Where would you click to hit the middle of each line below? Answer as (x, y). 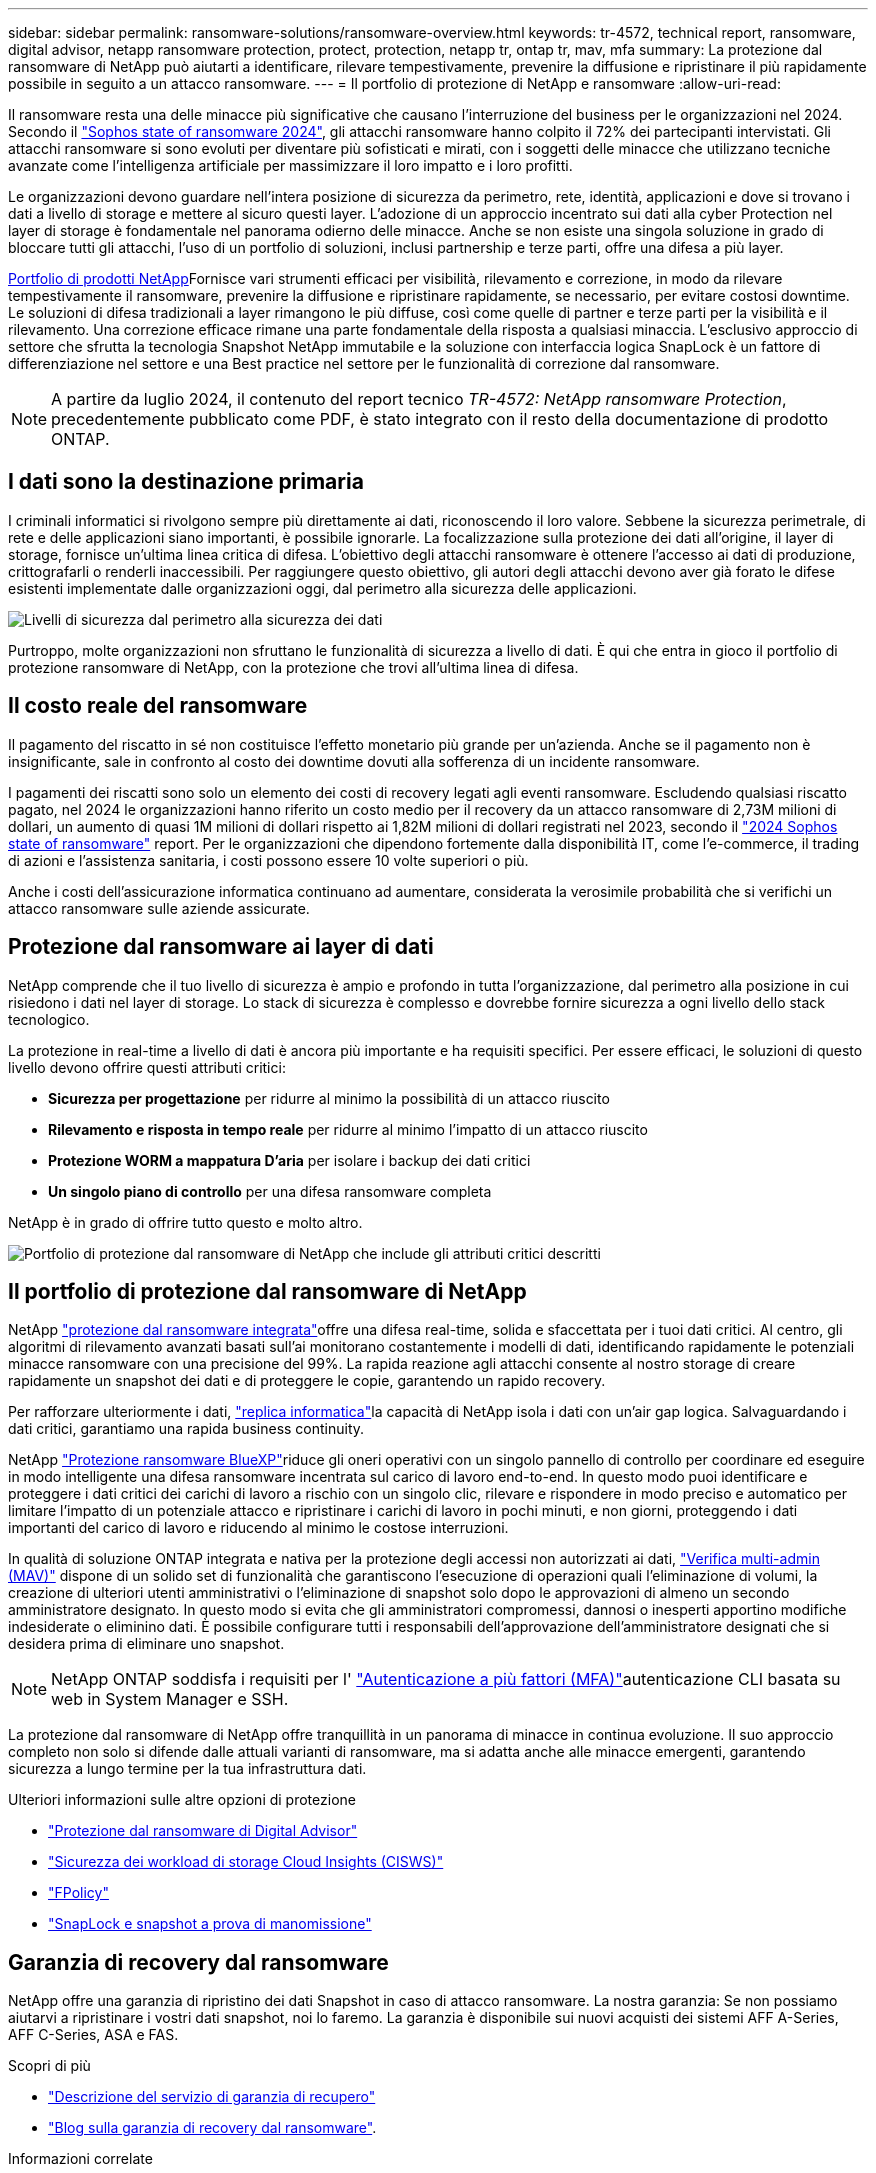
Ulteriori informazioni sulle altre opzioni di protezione (182, 1800)
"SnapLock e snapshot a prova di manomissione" (210, 1924)
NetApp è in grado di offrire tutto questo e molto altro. (185, 1222)
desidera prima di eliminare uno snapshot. (146, 1644)
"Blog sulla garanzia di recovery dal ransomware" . (212, 2128)
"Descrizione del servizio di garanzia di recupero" (212, 2097)
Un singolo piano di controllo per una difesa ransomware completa (270, 1191)
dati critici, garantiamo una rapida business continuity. (186, 1429)
